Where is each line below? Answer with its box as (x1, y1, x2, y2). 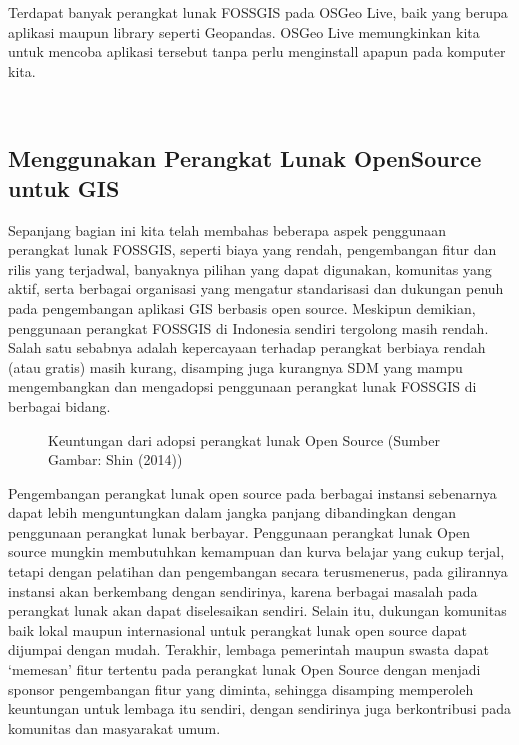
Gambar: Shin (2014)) (48, 449, 183, 470)
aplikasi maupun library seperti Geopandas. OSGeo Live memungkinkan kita (8, 21, 480, 42)
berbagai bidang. (8, 395, 111, 416)
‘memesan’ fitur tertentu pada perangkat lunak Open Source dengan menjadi (8, 659, 481, 680)
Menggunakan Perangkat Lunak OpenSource (8, 143, 482, 174)
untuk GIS (8, 172, 120, 203)
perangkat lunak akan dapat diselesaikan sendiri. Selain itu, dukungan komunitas (8, 600, 507, 621)
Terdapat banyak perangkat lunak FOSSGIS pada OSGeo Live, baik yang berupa (8, 2, 508, 22)
